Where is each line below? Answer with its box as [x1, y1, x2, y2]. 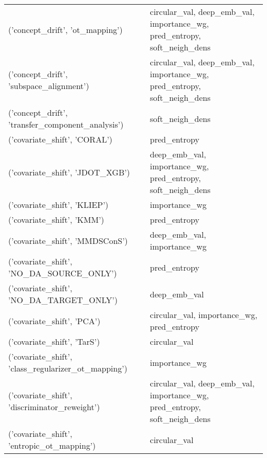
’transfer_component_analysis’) [8, 118, 124, 130]
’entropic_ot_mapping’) [8, 439, 96, 451]
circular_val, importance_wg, [150, 309, 258, 321]
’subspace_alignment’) [8, 80, 89, 92]
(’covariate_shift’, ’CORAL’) [8, 133, 112, 145]
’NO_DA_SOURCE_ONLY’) [8, 267, 117, 279]
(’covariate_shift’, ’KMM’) [8, 214, 104, 225]
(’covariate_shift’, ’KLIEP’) [8, 199, 109, 210]
